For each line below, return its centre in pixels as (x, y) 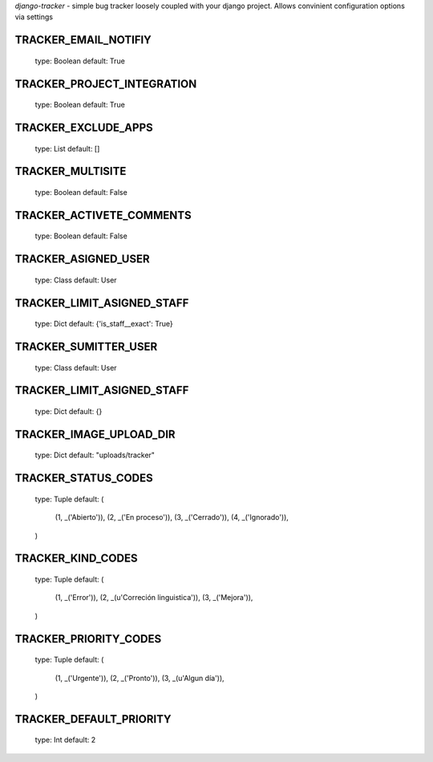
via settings (34, 17)
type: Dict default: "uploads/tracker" (95, 455)
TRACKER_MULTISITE (71, 171)
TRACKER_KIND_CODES (76, 559)
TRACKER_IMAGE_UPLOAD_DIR (95, 434)
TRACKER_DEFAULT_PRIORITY (93, 719)
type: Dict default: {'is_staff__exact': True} (104, 324)
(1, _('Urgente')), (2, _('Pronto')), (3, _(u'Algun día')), (140, 678)
